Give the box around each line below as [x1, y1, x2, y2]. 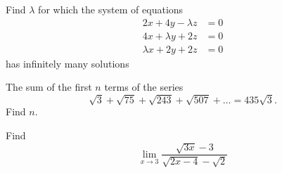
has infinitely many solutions [6, 56, 129, 70]
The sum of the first [6, 79, 92, 94]
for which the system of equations [38, 2, 184, 16]
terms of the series [104, 79, 184, 94]
